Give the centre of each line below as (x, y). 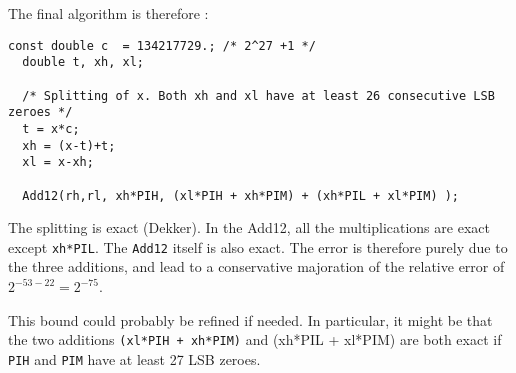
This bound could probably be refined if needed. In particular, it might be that (250, 319)
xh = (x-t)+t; (69, 145)
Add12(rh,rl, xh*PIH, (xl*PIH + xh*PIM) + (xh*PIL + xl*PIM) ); (241, 195)
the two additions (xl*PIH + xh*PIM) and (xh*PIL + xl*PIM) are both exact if (255, 339)
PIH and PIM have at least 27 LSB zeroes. (134, 358)
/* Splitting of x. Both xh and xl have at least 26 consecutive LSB (258, 95)
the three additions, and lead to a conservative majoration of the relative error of (256, 266)
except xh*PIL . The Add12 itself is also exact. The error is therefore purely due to (258, 246)
